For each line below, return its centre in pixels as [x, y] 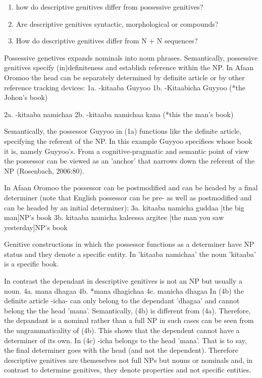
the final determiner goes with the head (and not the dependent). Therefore [121, 350]
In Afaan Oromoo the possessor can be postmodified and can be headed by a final [131, 187]
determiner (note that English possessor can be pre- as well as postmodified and [128, 197]
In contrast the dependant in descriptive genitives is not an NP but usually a [123, 281]
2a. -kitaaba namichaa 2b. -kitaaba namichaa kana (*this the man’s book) [119, 114]
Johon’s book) [26, 97]
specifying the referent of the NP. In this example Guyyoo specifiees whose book [128, 141]
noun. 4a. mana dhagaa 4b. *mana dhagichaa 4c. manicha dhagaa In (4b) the [124, 290]
